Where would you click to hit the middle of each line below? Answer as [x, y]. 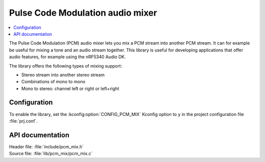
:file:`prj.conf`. [23, 121]
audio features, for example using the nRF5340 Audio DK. [67, 57]
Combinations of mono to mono [53, 82]
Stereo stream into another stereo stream [63, 75]
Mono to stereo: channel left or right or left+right [70, 89]
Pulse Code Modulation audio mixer [83, 13]
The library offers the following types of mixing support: [66, 66]
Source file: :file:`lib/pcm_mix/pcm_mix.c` [51, 154]
